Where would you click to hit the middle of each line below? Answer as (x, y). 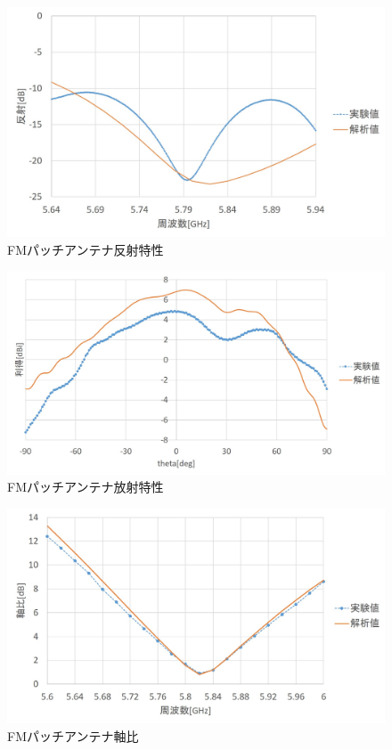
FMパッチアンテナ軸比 (73, 735)
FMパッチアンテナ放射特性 (86, 487)
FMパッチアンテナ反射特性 (86, 249)
